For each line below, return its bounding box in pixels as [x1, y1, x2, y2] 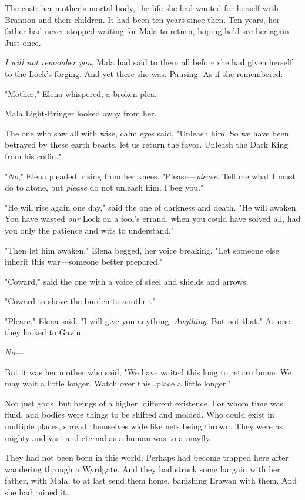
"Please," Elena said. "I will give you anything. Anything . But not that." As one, [5, 314, 293, 326]
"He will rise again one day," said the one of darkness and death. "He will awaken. [5, 201, 299, 213]
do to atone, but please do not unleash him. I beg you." [5, 181, 204, 194]
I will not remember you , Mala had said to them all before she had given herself [5, 56, 293, 68]
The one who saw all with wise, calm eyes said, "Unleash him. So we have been [5, 126, 289, 139]
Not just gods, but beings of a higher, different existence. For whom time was [5, 396, 283, 409]
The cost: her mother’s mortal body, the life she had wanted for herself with [5, 2, 279, 14]
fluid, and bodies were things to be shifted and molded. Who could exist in [5, 408, 274, 421]
